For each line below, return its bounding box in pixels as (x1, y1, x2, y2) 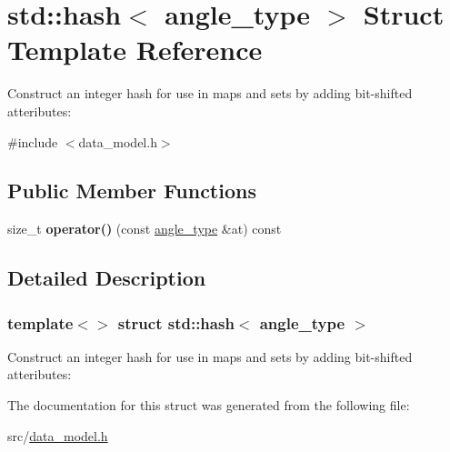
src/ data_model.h (7, 426, 108, 445)
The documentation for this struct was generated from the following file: (7, 396, 410, 415)
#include (7, 132, 58, 151)
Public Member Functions (7, 176, 256, 205)
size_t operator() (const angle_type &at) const (7, 219, 282, 238)
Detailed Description (7, 264, 206, 292)
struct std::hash (117, 311, 235, 334)
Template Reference (7, 31, 263, 68)
